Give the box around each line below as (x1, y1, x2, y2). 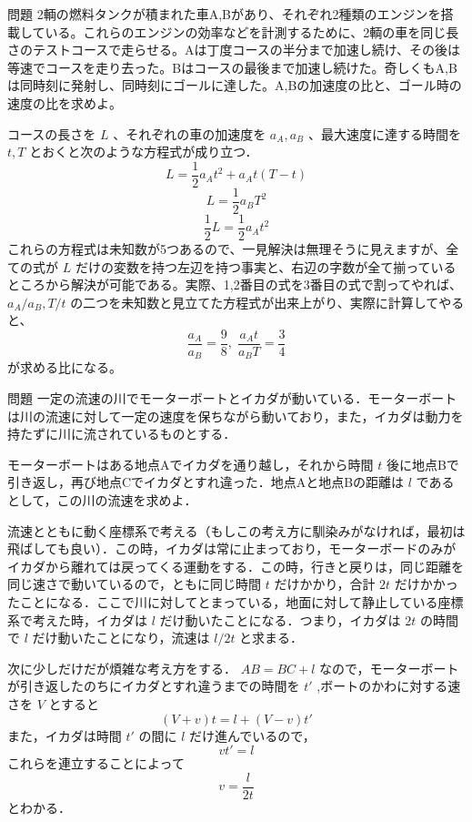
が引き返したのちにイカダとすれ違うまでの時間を (7, 676, 300, 695)
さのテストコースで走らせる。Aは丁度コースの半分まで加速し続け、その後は (7, 40, 461, 59)
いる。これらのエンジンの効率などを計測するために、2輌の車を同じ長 (45, 22, 459, 41)
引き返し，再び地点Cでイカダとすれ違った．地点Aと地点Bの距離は (7, 472, 405, 492)
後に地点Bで (386, 454, 459, 473)
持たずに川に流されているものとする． (7, 424, 236, 443)
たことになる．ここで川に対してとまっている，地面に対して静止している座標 (7, 592, 464, 611)
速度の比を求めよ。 (7, 93, 122, 112)
